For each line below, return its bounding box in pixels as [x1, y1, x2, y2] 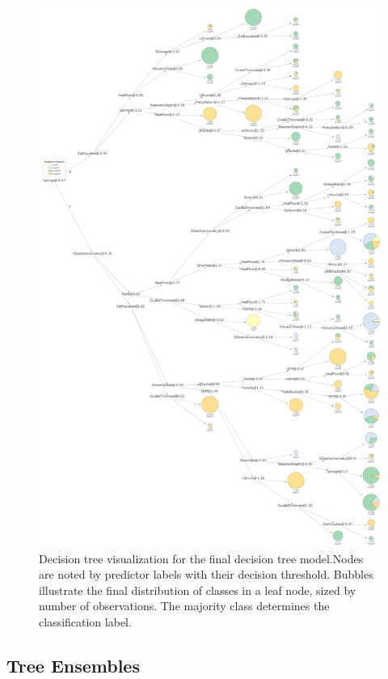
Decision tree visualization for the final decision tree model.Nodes [39, 550, 364, 567]
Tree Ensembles [6, 652, 140, 677]
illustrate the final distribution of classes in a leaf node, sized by [39, 581, 356, 598]
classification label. [39, 613, 132, 630]
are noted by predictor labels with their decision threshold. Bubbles [39, 566, 373, 583]
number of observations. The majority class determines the [39, 597, 330, 614]
